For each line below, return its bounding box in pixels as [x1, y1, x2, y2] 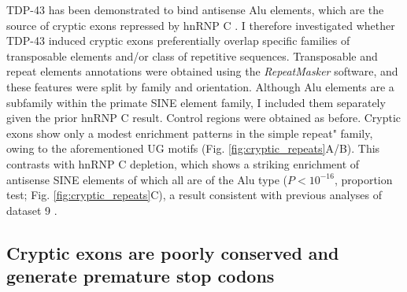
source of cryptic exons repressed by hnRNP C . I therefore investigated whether [6, 17, 395, 33]
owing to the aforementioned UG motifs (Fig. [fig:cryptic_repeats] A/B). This [6, 140, 380, 157]
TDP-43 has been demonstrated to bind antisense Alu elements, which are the [6, 2, 384, 17]
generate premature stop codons [6, 264, 275, 288]
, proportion [334, 171, 393, 187]
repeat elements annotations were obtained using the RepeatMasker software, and [6, 63, 398, 79]
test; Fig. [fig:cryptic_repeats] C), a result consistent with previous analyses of [6, 187, 382, 203]
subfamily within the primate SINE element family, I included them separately [6, 94, 386, 110]
